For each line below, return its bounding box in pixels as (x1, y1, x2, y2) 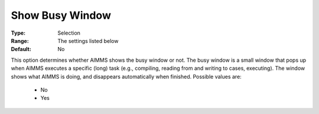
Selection (57, 29, 81, 36)
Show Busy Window (11, 9, 112, 22)
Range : (11, 37, 29, 44)
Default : (11, 46, 32, 53)
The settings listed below (57, 37, 119, 44)
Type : (11, 29, 26, 36)
